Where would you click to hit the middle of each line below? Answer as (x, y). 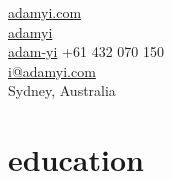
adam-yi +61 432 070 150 (86, 51)
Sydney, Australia (62, 90)
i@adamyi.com (52, 70)
